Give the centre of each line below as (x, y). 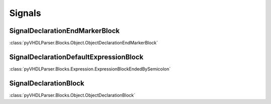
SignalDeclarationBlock (47, 83)
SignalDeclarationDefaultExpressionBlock (76, 57)
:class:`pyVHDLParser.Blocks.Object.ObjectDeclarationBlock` (72, 95)
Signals (25, 13)
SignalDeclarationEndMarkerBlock (64, 31)
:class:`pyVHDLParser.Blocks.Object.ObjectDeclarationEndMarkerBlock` (84, 43)
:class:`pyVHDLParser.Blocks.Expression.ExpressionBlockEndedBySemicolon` (90, 69)
